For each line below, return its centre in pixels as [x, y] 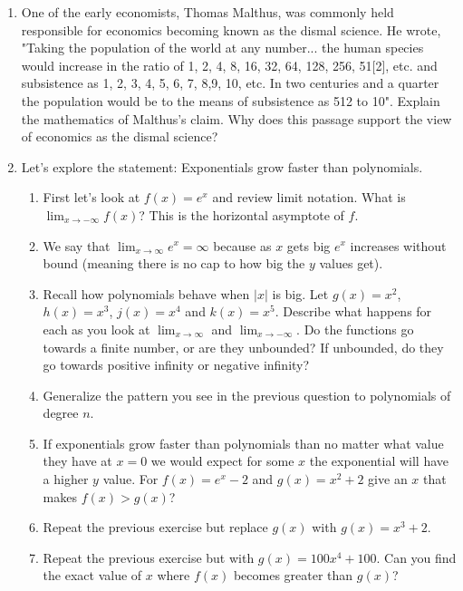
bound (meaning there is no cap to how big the [174, 263]
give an [388, 479]
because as [242, 245]
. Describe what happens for [353, 311]
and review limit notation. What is [309, 197]
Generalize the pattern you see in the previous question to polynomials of [247, 395]
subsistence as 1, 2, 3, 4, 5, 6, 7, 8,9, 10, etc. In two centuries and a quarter [230, 83]
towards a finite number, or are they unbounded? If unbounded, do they [243, 347]
